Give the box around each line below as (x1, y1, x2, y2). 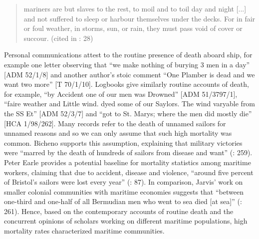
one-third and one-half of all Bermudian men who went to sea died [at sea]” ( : (4, 196, 242, 207)
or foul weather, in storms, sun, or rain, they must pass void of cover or (23, 23, 243, 33)
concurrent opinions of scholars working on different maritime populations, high (4, 216, 248, 226)
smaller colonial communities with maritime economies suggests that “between (4, 186, 244, 197)
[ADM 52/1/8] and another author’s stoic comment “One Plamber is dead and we (4, 69, 255, 79)
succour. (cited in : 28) (23, 32, 93, 43)
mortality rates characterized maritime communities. (4, 226, 165, 236)
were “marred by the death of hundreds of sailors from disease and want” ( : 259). (4, 147, 253, 158)
